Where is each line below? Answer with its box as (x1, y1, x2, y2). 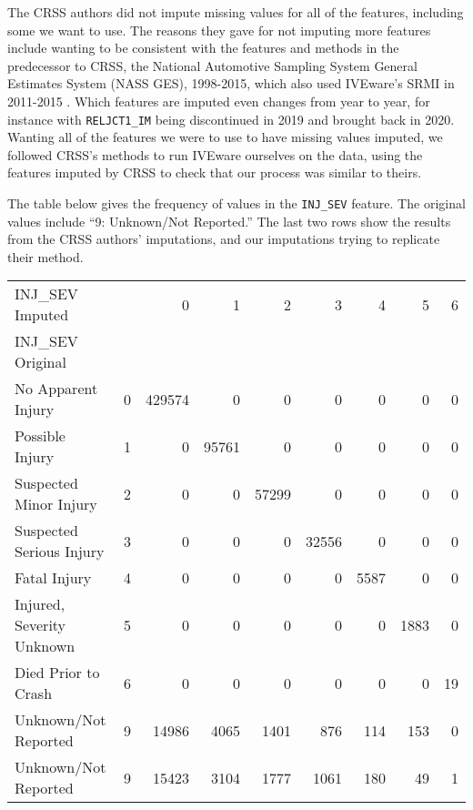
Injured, (15, 593, 65, 615)
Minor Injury (15, 493, 97, 515)
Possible (15, 425, 65, 447)
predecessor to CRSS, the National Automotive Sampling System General (7, 56, 418, 75)
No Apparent (15, 378, 98, 400)
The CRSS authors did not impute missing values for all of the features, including (7, 3, 464, 21)
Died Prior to (15, 662, 100, 683)
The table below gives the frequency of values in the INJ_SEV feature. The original (7, 194, 466, 212)
